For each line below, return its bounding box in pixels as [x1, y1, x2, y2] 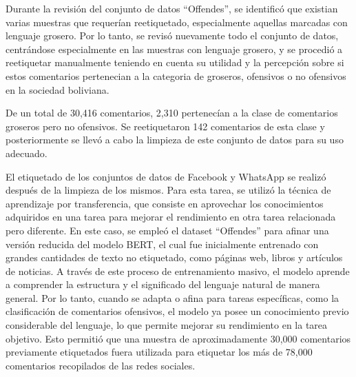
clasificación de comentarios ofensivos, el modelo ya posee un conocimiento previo [6, 304, 349, 318]
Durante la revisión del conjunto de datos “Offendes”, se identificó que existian [6, 1, 338, 15]
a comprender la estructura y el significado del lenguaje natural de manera [6, 277, 320, 292]
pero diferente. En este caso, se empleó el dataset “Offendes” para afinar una [6, 223, 329, 237]
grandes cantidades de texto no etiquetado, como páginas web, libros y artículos [6, 250, 343, 265]
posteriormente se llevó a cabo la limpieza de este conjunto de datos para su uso [6, 132, 344, 147]
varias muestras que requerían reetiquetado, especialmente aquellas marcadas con [6, 14, 348, 29]
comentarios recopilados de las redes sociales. [6, 358, 196, 372]
